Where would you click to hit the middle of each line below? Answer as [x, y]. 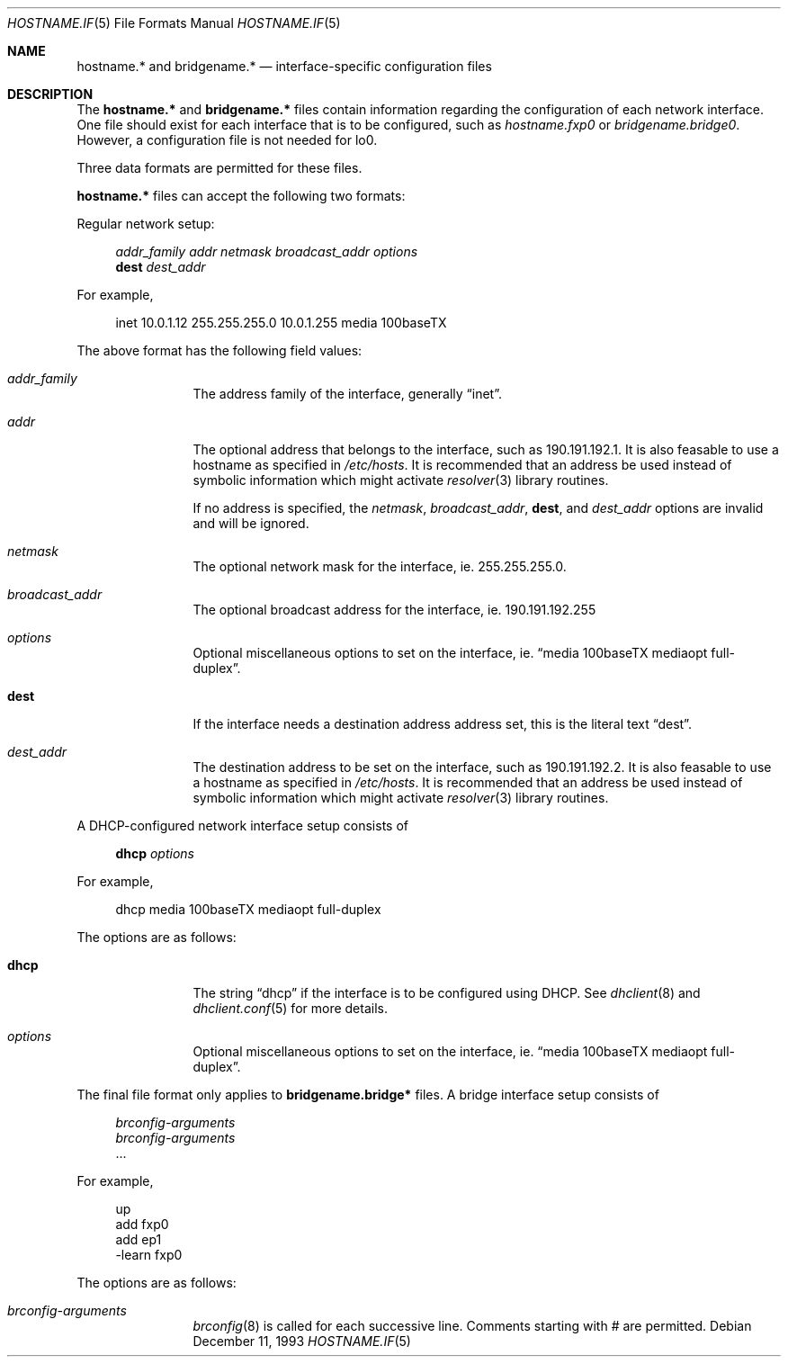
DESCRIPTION [50, 94]
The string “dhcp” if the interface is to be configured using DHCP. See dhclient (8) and [447, 993]
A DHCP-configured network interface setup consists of [242, 826]
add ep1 [139, 1239]
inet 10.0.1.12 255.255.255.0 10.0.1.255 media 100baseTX [281, 323]
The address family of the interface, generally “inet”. [348, 394]
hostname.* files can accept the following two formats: [241, 196]
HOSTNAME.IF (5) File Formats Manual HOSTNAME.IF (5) [174, 23]
